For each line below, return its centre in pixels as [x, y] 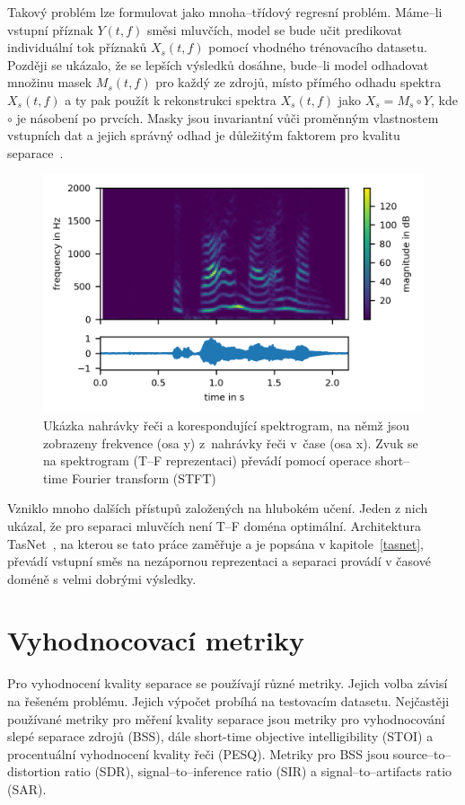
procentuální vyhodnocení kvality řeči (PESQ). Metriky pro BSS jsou [198, 753]
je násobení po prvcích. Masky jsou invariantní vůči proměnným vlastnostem [228, 117]
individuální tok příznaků [77, 47]
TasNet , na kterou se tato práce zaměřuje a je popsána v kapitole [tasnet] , [215, 543]
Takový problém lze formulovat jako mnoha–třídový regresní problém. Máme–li [225, 12]
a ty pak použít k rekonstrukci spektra [171, 99]
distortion [34, 771]
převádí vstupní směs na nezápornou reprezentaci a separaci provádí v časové [219, 561]
